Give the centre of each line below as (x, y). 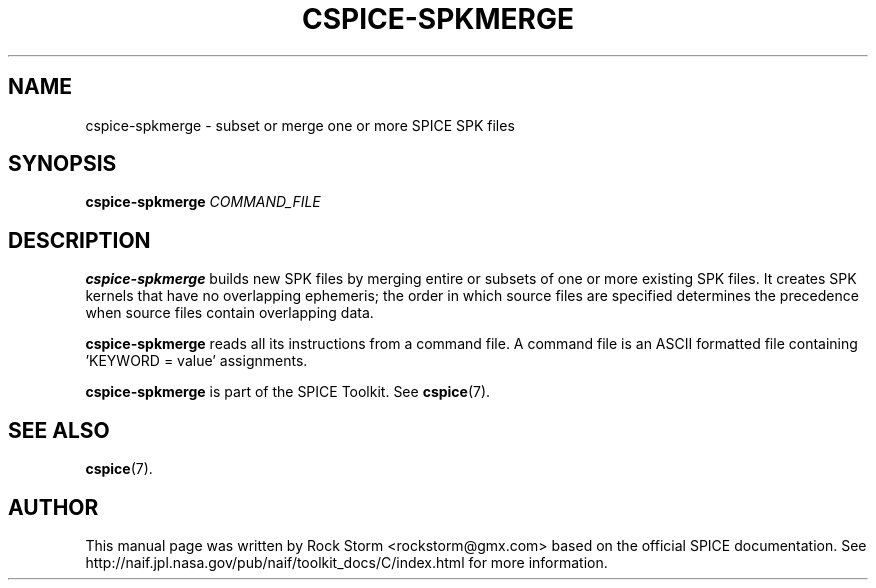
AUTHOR (53, 507)
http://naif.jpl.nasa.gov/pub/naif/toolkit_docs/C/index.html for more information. (346, 562)
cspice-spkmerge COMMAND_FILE (203, 202)
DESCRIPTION (79, 240)
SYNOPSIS (62, 164)
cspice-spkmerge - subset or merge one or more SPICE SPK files (300, 125)
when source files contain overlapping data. (229, 313)
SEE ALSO (59, 430)
